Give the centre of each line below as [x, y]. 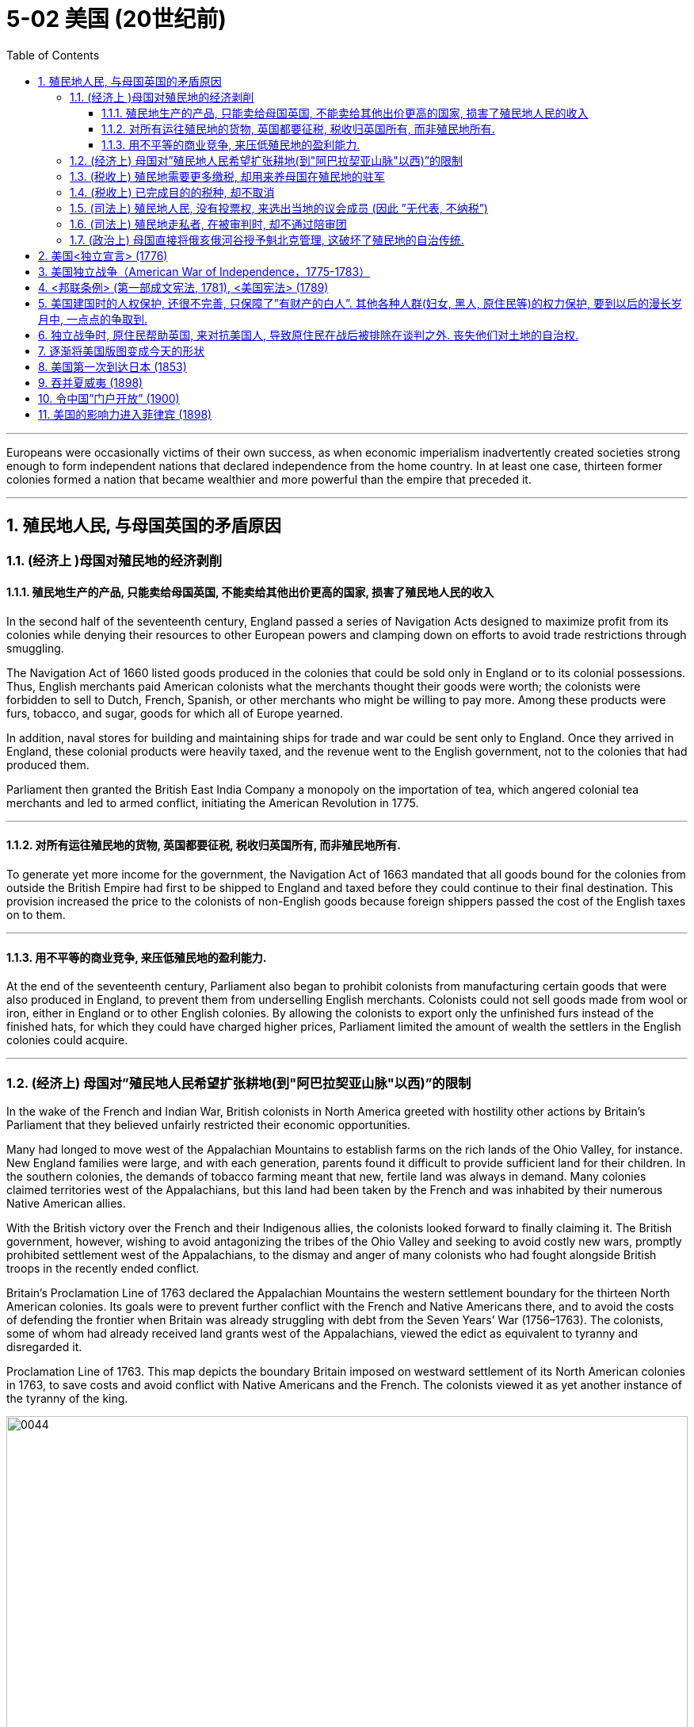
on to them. [36, 915]
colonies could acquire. [67, 1040]
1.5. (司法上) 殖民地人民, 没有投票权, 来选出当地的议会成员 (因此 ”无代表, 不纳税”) [279, 208]
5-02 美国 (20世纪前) [116, 19]
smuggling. [35, 648]
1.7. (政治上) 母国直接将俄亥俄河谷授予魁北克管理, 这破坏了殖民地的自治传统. [267, 239]
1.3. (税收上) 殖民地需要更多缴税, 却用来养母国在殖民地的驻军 [227, 176]
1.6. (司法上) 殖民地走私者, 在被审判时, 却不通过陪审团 [208, 224]
